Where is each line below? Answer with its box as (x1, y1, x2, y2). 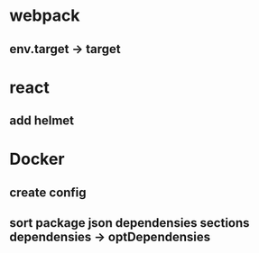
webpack (9, 5, 80, 26)
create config (9, 185, 88, 200)
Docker (9, 149, 65, 169)
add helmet (9, 113, 75, 129)
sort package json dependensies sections (9, 215, 250, 230)
